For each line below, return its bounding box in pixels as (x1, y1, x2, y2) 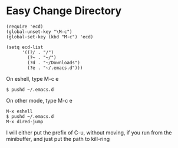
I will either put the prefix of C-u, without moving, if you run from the (6, 129, 172, 136)
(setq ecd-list (6, 44, 44, 50)
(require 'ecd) (6, 24, 44, 29)
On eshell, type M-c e (6, 75, 59, 82)
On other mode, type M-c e (6, 97, 72, 104)
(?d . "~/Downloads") (27, 60, 81, 65)
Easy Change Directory (6, 4, 122, 18)
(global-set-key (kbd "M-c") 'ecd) (6, 34, 94, 40)
